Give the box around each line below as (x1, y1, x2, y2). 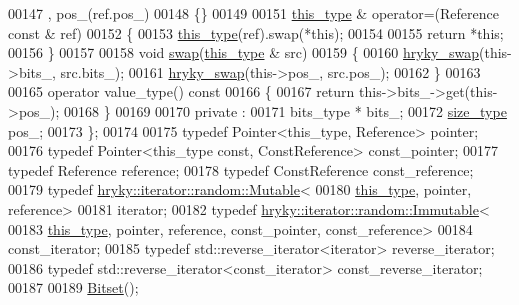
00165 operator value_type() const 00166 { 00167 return (8, 81, 355, 102)
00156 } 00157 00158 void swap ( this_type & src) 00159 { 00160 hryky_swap (8, 42, 479, 63)
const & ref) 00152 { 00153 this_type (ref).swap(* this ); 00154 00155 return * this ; (8, 22, 504, 43)
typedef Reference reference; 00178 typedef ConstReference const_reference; (8, 159, 474, 180)
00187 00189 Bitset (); (8, 277, 139, 298)
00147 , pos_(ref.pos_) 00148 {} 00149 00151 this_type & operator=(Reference (8, 3, 499, 23)
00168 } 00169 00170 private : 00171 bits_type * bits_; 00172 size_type (64, 100, 507, 121)
